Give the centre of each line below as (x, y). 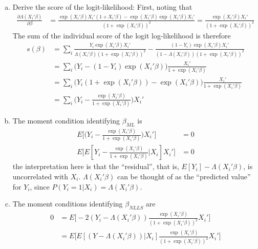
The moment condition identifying (66, 120)
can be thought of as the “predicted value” (184, 176)
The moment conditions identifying (68, 204)
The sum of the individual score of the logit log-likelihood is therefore (122, 35)
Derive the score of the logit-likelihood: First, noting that (102, 7)
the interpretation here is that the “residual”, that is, (96, 166)
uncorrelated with (40, 176)
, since (40, 186)
